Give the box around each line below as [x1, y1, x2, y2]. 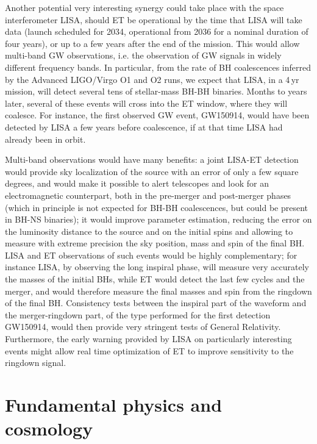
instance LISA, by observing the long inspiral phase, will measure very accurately [5, 260, 309, 273]
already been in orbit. [5, 132, 86, 145]
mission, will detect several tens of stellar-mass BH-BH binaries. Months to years [5, 85, 307, 98]
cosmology [5, 416, 93, 441]
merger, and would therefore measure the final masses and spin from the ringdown [5, 284, 312, 297]
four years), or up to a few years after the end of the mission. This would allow [5, 37, 300, 49]
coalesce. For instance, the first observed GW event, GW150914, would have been [5, 109, 310, 121]
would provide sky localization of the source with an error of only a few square [5, 165, 299, 177]
